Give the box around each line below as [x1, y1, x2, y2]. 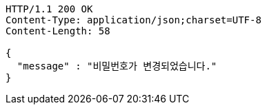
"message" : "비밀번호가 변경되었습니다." [17, 60, 217, 71]
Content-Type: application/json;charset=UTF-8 [6, 14, 261, 25]
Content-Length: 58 [6, 25, 110, 36]
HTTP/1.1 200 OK [6, 3, 93, 14]
